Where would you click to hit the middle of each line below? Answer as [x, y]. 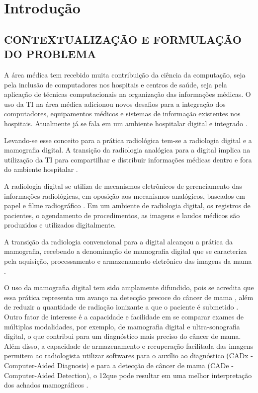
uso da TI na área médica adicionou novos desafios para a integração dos [115, 104]
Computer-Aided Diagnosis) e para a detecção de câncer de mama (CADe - [119, 365]
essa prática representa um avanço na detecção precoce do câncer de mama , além [129, 297]
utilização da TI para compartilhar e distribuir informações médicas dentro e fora [128, 159]
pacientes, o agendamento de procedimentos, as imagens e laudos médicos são [122, 215]
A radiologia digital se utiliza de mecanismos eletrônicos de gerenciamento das [123, 186]
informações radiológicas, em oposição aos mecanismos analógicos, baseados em [125, 196]
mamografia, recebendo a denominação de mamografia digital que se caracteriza [126, 251]
